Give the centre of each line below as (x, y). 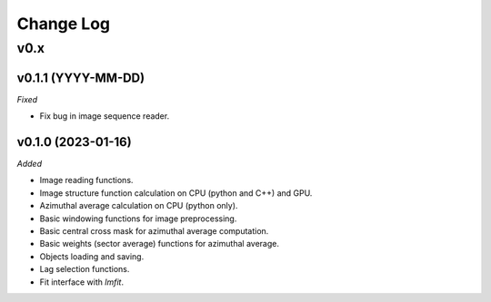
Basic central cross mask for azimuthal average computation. (154, 230)
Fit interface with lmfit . (82, 282)
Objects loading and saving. (92, 256)
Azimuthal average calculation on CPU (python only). (139, 206)
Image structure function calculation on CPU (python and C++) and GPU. (176, 193)
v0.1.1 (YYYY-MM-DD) (81, 78)
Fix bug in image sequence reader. (105, 116)
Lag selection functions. (85, 269)
